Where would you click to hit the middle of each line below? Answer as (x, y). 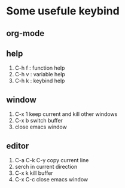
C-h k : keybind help (40, 81)
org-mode (25, 33)
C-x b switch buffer (39, 121)
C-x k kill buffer (34, 173)
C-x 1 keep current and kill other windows (66, 114)
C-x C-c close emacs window (51, 180)
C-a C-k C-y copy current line (52, 160)
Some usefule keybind (63, 11)
